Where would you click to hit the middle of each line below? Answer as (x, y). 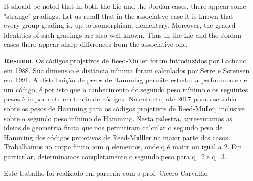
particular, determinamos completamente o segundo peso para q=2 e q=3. (115, 156)
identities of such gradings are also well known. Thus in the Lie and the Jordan (123, 34)
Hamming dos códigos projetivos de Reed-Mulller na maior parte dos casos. (117, 137)
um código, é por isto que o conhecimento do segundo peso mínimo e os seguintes (126, 89)
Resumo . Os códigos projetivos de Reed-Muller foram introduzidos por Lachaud (126, 60)
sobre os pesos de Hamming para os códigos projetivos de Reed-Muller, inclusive (124, 108)
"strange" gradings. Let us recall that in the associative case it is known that (119, 15)
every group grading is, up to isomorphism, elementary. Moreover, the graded (120, 25)
